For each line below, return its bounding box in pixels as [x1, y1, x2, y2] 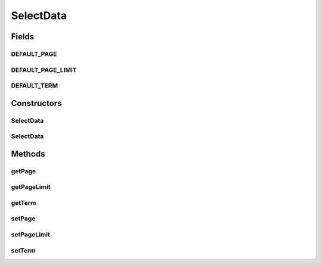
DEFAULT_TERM [11, 82, 58, 90]
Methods [11, 149, 45, 159]
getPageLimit [11, 183, 51, 191]
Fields [11, 32, 35, 42]
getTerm [11, 198, 36, 207]
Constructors [11, 98, 62, 108]
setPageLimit [11, 230, 50, 239]
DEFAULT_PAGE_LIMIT [11, 66, 77, 74]
